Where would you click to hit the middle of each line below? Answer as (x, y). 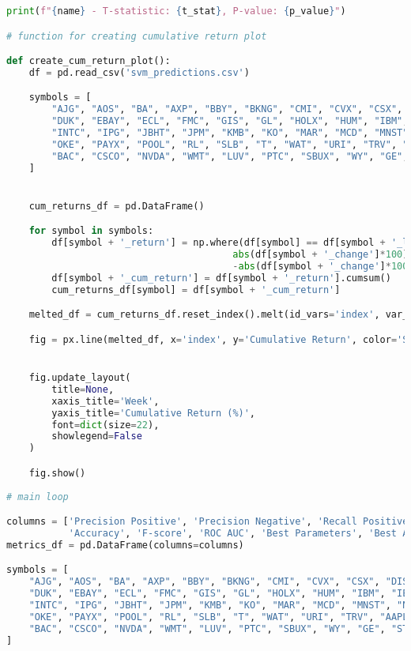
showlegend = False (97, 437)
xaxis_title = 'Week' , (106, 401)
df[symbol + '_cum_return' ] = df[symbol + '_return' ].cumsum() (221, 278)
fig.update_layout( (80, 378)
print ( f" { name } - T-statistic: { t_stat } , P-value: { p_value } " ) (176, 11)
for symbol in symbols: (91, 231)
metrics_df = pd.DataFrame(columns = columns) (125, 545)
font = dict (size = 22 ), (106, 425)
